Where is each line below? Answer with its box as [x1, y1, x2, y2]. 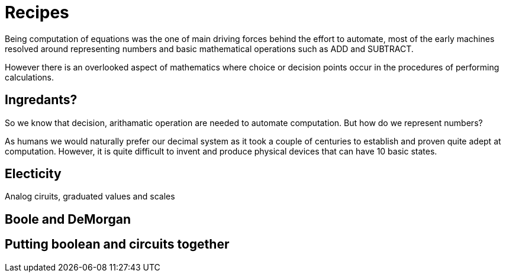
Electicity [5, 166, 62, 182]
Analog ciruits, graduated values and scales [5, 191, 175, 202]
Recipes [5, 2, 69, 22]
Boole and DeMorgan [5, 211, 131, 227]
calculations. [5, 72, 54, 82]
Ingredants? [5, 92, 78, 108]
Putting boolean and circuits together [5, 237, 230, 252]
